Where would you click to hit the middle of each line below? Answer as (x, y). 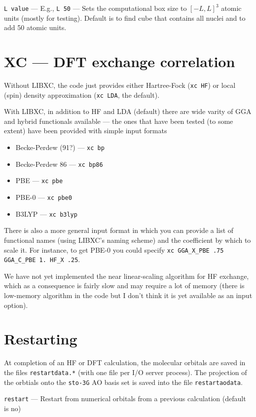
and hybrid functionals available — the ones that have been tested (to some (119, 121)
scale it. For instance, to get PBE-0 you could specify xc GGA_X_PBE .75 (114, 249)
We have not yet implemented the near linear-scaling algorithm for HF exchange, (127, 276)
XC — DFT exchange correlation (120, 61)
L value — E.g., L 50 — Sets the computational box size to (95, 8)
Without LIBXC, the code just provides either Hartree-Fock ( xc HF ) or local (120, 85)
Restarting (41, 339)
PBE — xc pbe (39, 180)
